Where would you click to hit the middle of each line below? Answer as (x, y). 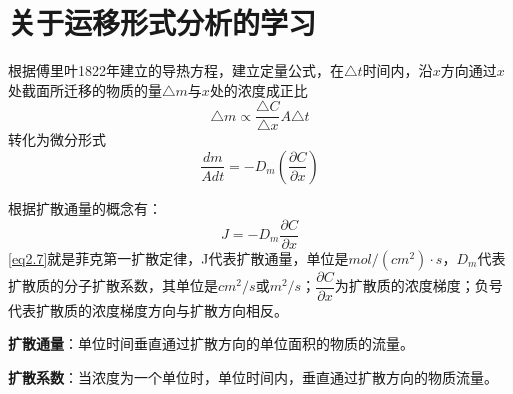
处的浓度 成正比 (258, 89)
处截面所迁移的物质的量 (85, 89)
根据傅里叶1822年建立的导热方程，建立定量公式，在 (176, 70)
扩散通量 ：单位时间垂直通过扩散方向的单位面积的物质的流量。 (211, 343)
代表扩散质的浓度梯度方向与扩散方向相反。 (148, 309)
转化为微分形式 (57, 139)
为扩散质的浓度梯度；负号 (418, 285)
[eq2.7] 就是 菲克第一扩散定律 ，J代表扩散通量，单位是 (178, 257)
